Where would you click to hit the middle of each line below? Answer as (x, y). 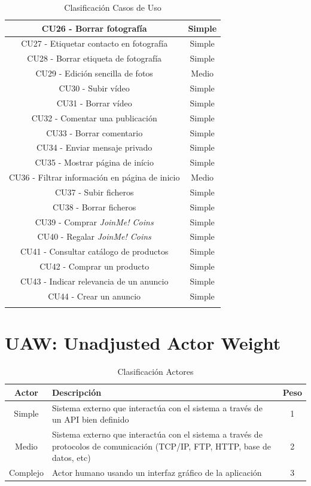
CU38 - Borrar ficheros (94, 207)
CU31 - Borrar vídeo (94, 103)
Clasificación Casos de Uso (113, 7)
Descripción (77, 392)
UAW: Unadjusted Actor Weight (143, 343)
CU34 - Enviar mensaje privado (94, 147)
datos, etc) (71, 458)
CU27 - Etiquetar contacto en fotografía (94, 43)
